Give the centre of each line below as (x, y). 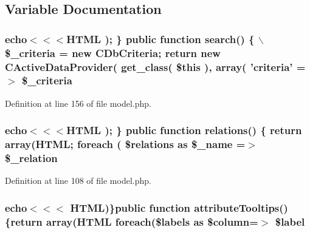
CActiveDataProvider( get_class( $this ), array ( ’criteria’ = (155, 66)
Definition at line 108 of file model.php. (78, 181)
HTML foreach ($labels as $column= (167, 221)
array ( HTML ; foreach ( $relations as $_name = (125, 144)
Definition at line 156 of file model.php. (78, 103)
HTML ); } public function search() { (160, 39)
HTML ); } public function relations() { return (184, 130)
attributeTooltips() (241, 207)
